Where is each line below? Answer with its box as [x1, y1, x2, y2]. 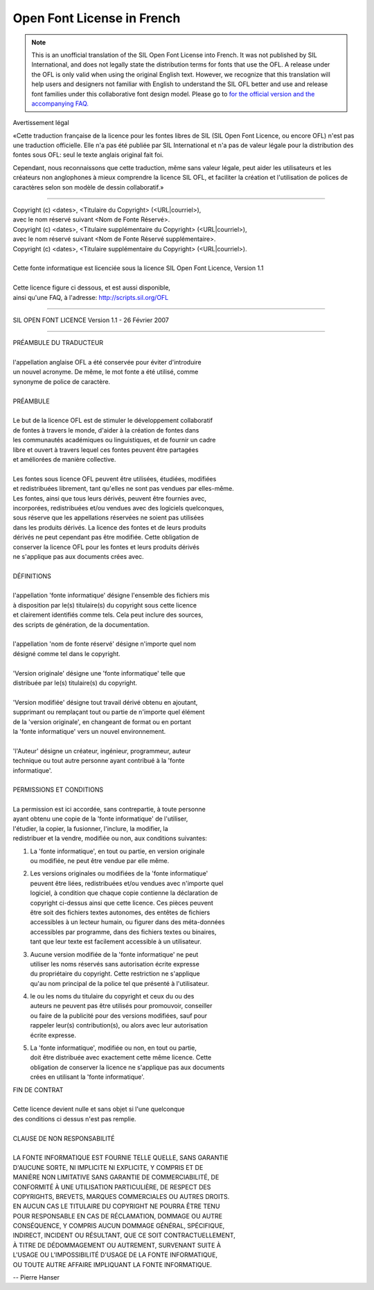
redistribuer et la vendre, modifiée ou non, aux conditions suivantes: [12, 834, 208, 843]
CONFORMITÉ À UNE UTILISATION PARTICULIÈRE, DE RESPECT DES [12, 1182, 211, 1191]
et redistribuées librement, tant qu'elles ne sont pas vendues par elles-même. [12, 485, 235, 493]
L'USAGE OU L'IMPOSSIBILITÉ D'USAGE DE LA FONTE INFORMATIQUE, [12, 1250, 218, 1259]
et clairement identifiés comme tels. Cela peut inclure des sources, [12, 611, 204, 619]
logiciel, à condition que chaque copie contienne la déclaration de [30, 889, 218, 897]
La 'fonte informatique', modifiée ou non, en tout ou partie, [30, 1044, 197, 1052]
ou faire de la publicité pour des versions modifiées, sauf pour [30, 1011, 208, 1020]
